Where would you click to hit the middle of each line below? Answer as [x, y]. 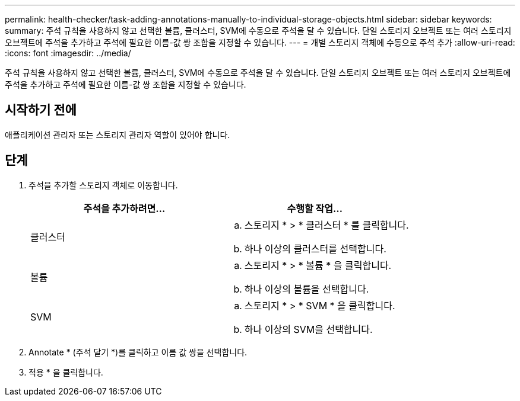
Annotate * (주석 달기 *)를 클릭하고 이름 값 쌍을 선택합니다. [138, 352]
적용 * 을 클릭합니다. [66, 372]
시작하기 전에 [41, 110]
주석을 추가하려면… [124, 208]
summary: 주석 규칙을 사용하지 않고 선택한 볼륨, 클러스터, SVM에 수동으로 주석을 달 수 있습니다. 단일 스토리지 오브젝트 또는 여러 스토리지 [258, 31]
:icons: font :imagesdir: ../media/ [68, 53]
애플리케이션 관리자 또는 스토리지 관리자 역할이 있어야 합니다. [118, 134]
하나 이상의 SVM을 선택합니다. [308, 329]
